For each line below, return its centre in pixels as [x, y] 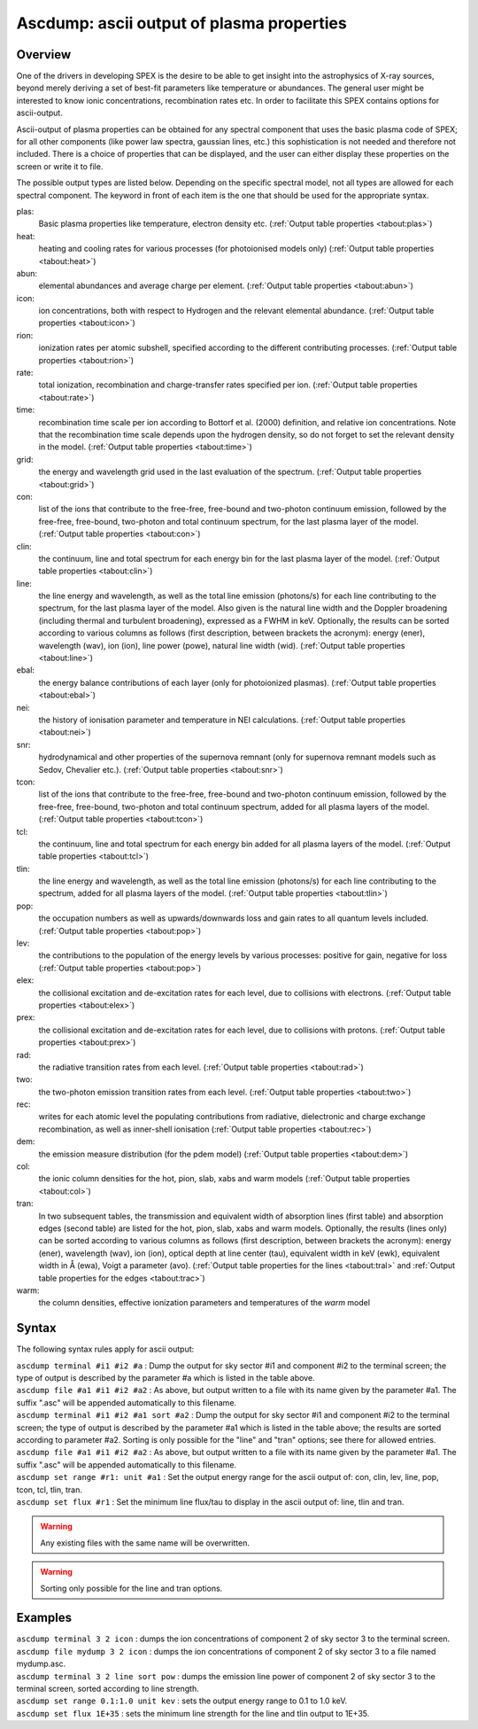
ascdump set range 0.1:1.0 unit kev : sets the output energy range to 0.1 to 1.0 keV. [182, 1701]
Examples [44, 1618]
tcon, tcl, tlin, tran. [50, 1490]
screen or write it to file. [60, 166]
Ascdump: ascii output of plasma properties [181, 23]
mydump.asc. [41, 1664]
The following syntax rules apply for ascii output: [105, 1349]
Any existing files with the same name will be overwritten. [145, 1543]
